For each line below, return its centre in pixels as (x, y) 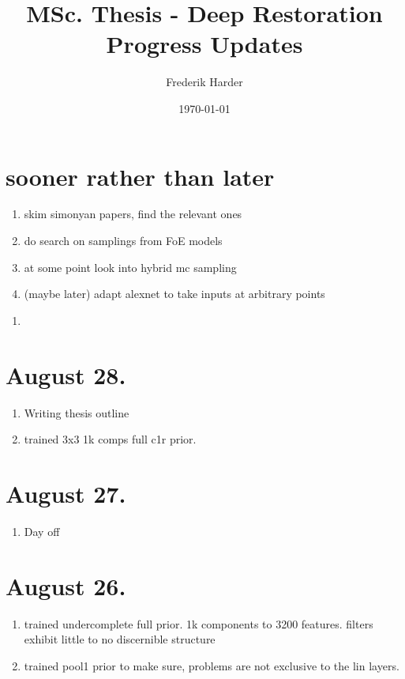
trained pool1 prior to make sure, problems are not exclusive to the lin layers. (212, 665)
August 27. (66, 493)
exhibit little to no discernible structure (120, 639)
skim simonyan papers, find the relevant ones (133, 214)
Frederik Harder (204, 82)
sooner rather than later (140, 176)
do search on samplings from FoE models (123, 241)
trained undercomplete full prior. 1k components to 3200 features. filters (199, 623)
